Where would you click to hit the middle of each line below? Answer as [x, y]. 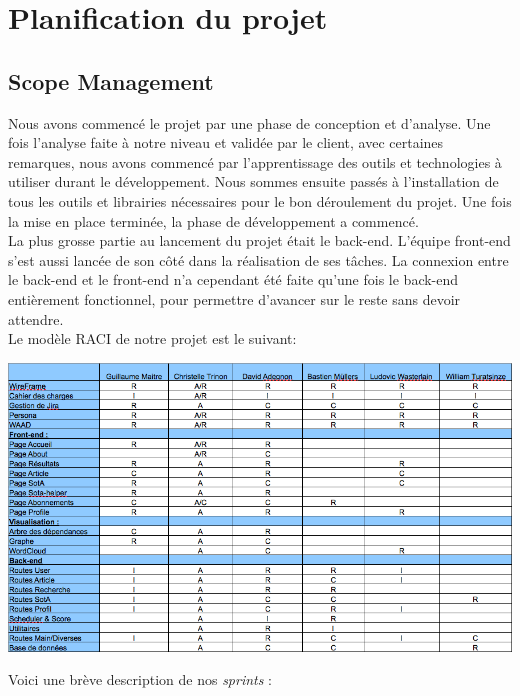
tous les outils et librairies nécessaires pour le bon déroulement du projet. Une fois [260, 200]
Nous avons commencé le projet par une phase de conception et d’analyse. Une [249, 122]
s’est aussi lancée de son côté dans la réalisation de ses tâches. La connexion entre [258, 259]
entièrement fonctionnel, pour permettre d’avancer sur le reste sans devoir [234, 298]
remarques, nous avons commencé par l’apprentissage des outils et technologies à [255, 161]
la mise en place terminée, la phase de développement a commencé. [213, 220]
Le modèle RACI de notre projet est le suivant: [152, 338]
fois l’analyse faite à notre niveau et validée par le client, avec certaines [226, 142]
